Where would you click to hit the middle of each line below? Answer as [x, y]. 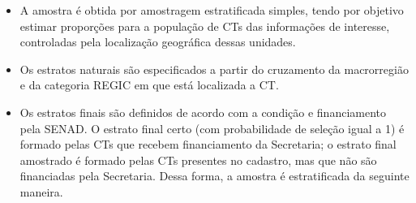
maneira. [41, 191]
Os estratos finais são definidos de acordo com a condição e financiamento [203, 112]
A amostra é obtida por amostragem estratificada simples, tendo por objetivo [212, 10]
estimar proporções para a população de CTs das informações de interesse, [205, 26]
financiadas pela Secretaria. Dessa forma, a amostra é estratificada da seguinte [214, 176]
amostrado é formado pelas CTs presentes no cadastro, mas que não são [198, 160]
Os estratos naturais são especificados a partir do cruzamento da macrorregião [214, 69]
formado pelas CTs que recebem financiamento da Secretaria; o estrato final [208, 144]
